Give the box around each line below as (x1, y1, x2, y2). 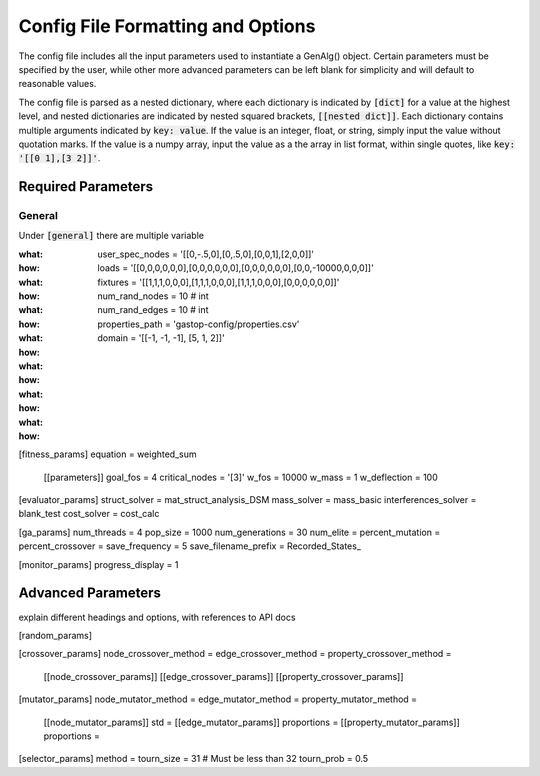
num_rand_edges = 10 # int (97, 304, 209, 316)
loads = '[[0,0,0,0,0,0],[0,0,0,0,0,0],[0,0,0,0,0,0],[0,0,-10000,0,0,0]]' (97, 262, 374, 274)
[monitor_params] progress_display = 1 (18, 558, 179, 570)
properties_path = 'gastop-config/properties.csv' (97, 318, 300, 330)
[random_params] (18, 629, 93, 641)
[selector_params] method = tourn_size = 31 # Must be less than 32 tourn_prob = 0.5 (18, 753, 369, 765)
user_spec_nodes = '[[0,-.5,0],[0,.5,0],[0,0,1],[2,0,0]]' (97, 248, 315, 260)
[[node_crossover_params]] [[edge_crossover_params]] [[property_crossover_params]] (43, 670, 404, 682)
